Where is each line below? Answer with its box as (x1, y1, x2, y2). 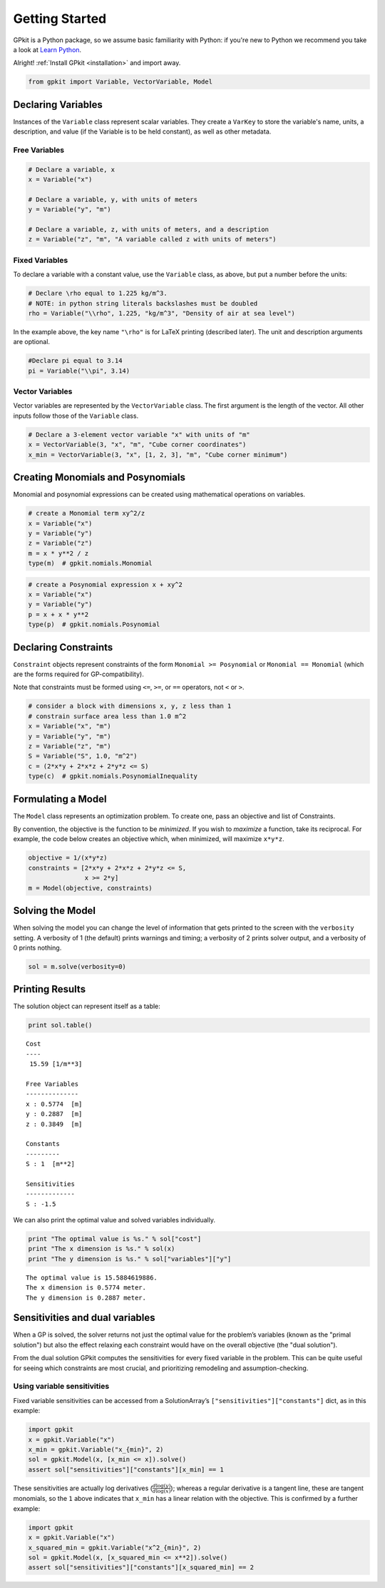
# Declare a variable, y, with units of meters (28, 195, 197, 203)
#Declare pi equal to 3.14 (28, 357, 123, 365)
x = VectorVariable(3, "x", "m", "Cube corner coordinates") (28, 441, 247, 449)
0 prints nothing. (13, 943, 62, 952)
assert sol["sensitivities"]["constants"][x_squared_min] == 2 (28, 1564, 255, 1572)
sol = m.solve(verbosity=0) (28, 963, 126, 970)
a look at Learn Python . (13, 45, 82, 54)
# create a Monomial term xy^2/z (28, 509, 145, 518)
